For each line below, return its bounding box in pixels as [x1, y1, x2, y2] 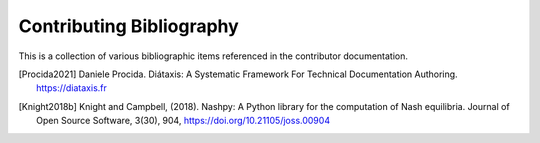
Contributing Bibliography [18, 15, 239, 37]
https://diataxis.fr [36, 82, 107, 94]
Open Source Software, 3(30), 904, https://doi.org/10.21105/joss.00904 [36, 115, 330, 127]
